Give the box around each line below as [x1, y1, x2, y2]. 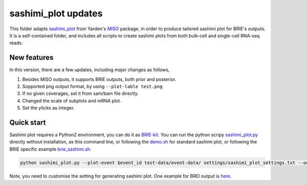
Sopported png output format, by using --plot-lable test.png [22, 84, 163, 90]
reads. [9, 40, 23, 46]
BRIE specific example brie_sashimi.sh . [9, 146, 92, 152]
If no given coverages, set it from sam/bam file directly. [22, 90, 139, 97]
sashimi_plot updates [9, 8, 103, 19]
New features [9, 53, 54, 62]
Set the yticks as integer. [22, 105, 75, 111]
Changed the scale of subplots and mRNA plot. [22, 97, 121, 104]
